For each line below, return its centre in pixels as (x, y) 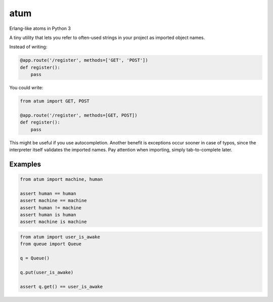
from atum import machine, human (61, 179)
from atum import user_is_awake (60, 237)
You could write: (26, 88)
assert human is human (48, 215)
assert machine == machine (53, 201)
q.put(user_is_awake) (47, 272)
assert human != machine (51, 207)
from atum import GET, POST (55, 101)
